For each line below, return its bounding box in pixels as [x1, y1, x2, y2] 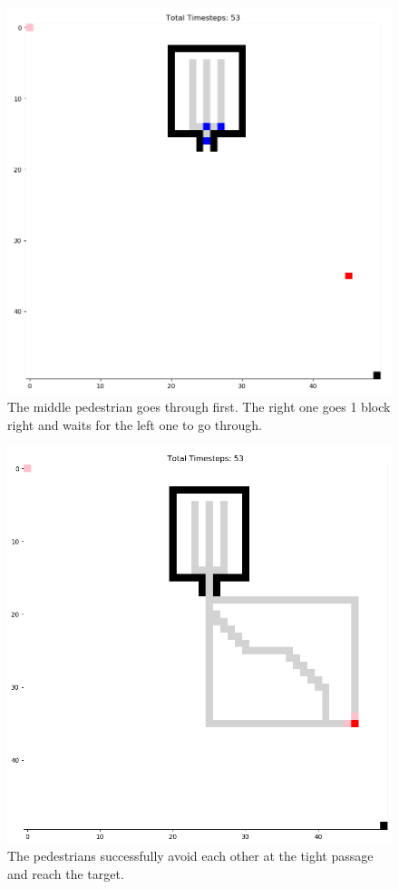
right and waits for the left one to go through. [7, 415, 262, 434]
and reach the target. [7, 864, 124, 883]
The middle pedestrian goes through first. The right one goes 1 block [7, 397, 391, 416]
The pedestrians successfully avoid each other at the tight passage [7, 846, 374, 865]
